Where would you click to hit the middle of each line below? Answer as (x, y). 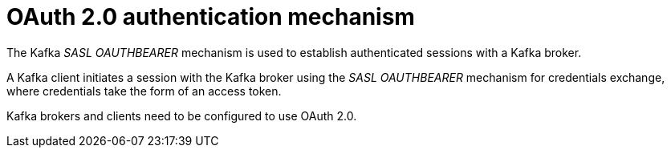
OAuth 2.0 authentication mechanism (211, 17)
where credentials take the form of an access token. (144, 91)
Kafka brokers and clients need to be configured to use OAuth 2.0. (182, 115)
